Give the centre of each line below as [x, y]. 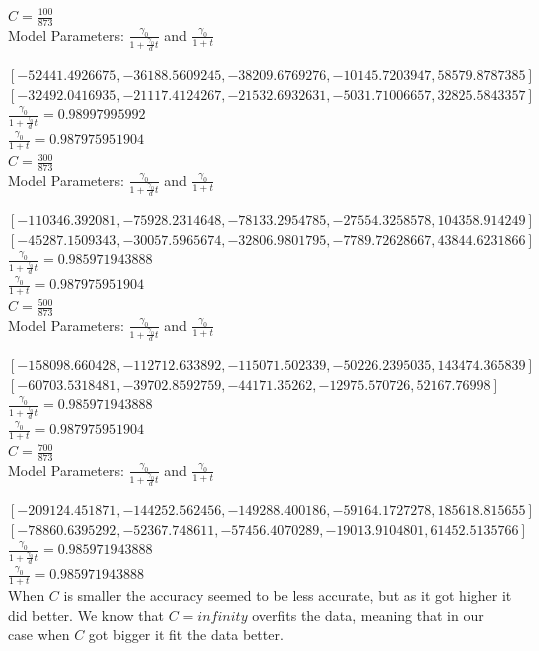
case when [39, 634]
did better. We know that [86, 614]
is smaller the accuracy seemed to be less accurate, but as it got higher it [287, 595]
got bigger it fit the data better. [186, 634]
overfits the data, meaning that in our [368, 614]
